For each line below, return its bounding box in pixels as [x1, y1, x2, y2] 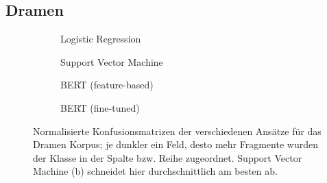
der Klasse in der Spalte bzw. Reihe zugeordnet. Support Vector [33, 150, 302, 164]
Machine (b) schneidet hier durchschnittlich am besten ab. [33, 164, 278, 178]
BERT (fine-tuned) [60, 100, 140, 114]
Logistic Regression [60, 32, 141, 46]
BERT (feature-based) [60, 77, 154, 92]
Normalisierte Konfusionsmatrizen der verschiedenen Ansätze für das [33, 123, 322, 138]
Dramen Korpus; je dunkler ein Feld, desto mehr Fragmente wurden [33, 137, 318, 151]
